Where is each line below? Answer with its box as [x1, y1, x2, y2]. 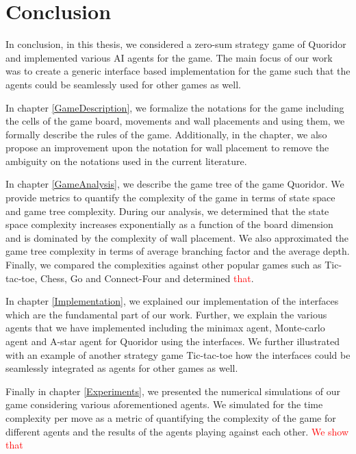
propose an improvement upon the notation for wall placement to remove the [5, 140, 329, 155]
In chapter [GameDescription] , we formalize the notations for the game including [5, 100, 344, 114]
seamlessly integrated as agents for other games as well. [5, 361, 238, 375]
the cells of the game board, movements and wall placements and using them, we [5, 114, 345, 128]
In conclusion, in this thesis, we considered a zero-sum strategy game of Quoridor [5, 37, 346, 51]
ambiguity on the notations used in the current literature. [5, 153, 247, 168]
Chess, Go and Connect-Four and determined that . [40, 270, 254, 285]
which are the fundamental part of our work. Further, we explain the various [5, 307, 327, 321]
